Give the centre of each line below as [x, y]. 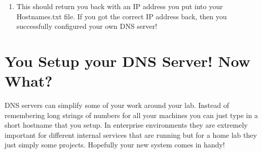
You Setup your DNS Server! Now [127, 61]
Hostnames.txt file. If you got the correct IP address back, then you [122, 16]
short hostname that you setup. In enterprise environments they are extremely [126, 125]
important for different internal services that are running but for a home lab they [131, 135]
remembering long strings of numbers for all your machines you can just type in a [131, 115]
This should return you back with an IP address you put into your [120, 6]
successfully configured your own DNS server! [87, 26]
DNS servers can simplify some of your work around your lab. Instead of [117, 105]
